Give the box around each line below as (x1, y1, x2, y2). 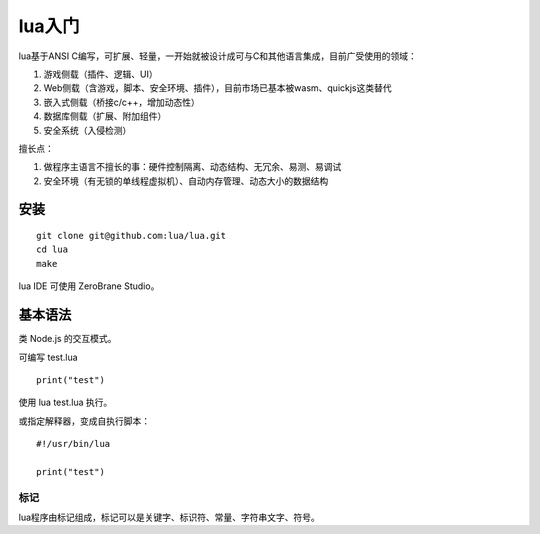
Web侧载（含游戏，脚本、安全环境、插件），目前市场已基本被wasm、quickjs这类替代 (43, 82, 392, 94)
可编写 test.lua (18, 351, 79, 363)
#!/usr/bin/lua (36, 438, 111, 450)
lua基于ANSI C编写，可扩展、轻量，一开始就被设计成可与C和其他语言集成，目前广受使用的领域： (18, 50, 417, 62)
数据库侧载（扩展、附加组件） (43, 110, 167, 122)
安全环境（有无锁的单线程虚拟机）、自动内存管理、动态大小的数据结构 (43, 175, 329, 187)
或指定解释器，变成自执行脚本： (18, 415, 150, 427)
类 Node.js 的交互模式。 (18, 333, 117, 345)
